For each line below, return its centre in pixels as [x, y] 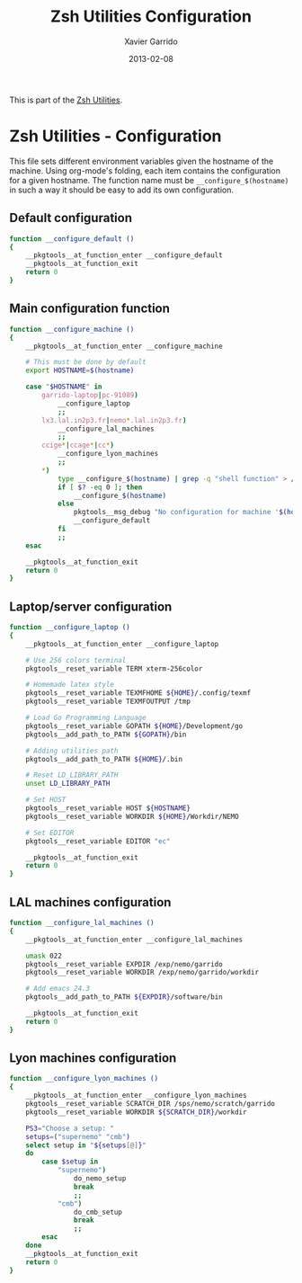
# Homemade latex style [70, 685]
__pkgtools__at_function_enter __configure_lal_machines [134, 940]
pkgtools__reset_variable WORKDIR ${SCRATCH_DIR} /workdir [136, 1112]
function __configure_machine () [72, 329]
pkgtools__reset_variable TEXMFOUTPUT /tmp [108, 702]
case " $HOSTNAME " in [64, 387]
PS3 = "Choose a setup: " [70, 1128]
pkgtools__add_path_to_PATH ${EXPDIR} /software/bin [124, 997]
